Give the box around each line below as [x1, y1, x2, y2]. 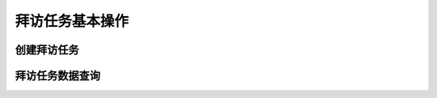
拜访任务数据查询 [15, 69, 100, 83]
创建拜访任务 [15, 43, 79, 57]
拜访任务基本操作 [15, 12, 129, 30]
